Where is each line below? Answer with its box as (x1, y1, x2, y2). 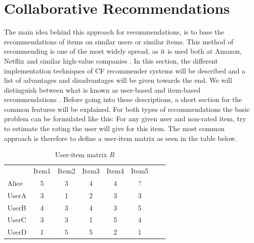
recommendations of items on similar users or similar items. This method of (4, 36, 233, 46)
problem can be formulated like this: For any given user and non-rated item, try (4, 113, 246, 124)
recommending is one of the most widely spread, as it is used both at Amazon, (4, 46, 242, 56)
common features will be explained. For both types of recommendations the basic (4, 104, 250, 114)
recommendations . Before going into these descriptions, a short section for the (4, 94, 242, 104)
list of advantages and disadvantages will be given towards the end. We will (4, 75, 232, 85)
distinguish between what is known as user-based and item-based (4, 84, 201, 95)
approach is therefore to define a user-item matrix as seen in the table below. (4, 133, 237, 143)
